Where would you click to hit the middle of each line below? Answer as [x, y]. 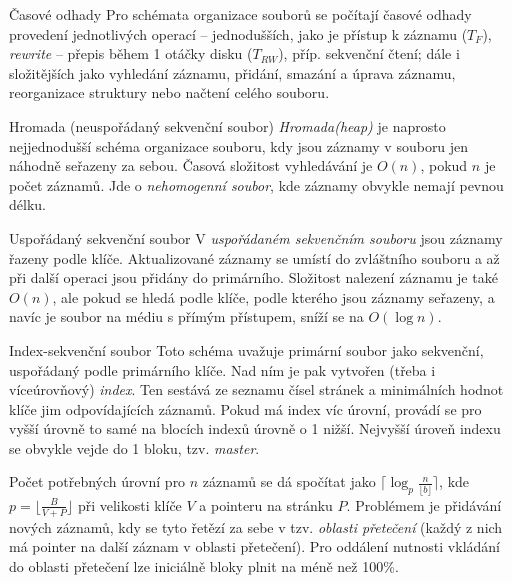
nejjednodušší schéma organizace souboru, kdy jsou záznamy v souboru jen [239, 145]
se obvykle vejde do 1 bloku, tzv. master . [134, 447]
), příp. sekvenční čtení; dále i [369, 53]
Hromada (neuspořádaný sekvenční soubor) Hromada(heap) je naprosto [227, 125]
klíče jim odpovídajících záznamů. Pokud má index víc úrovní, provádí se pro [245, 408]
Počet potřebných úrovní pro [97, 481]
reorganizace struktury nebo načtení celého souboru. [169, 92]
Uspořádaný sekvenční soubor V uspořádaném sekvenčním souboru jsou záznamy [256, 237]
